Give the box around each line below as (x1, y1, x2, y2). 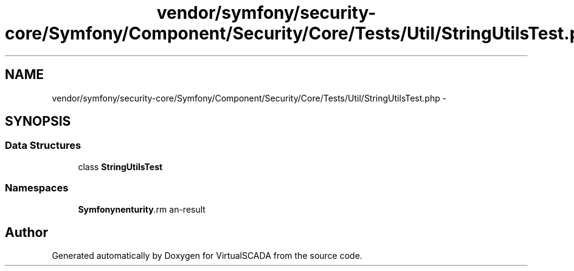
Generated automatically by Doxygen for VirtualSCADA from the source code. (52, 250, 362, 261)
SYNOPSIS (5, 114, 71, 129)
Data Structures (5, 139, 81, 152)
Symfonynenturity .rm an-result (78, 204, 206, 214)
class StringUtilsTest (78, 161, 163, 172)
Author (5, 224, 48, 240)
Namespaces (5, 182, 69, 194)
